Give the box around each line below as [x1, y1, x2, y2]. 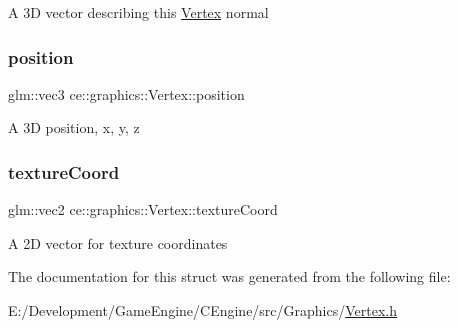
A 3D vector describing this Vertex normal [8, 2, 269, 22]
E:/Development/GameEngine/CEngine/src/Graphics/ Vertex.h [8, 300, 398, 320]
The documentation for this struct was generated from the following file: [8, 266, 451, 287]
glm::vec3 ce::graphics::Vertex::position [8, 83, 245, 104]
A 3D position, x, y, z [8, 117, 140, 138]
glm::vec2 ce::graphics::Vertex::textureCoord [8, 199, 278, 220]
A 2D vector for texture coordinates [8, 232, 228, 253]
